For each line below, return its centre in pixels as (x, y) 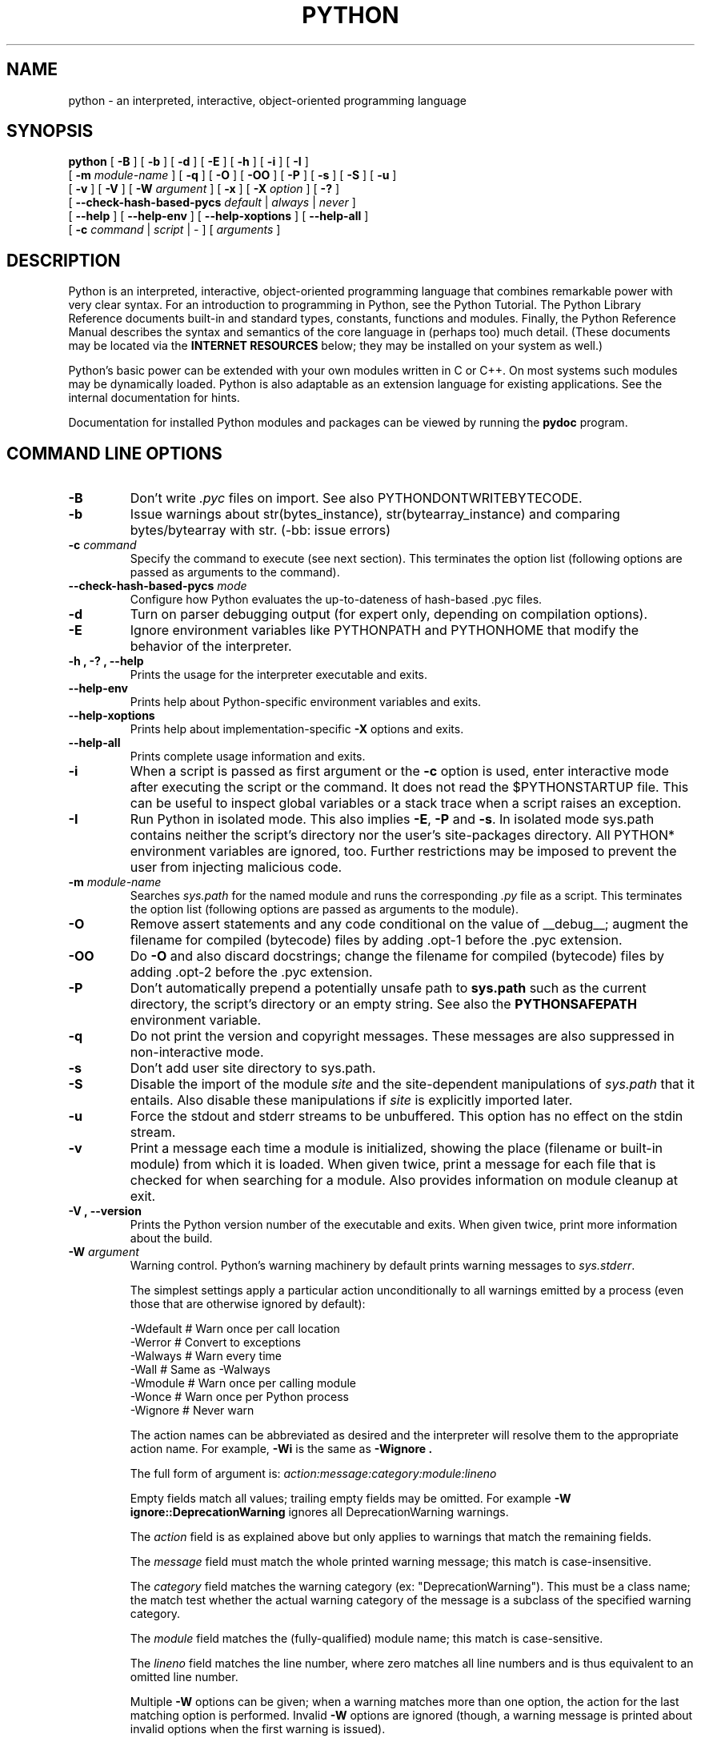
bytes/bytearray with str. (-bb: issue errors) (260, 530)
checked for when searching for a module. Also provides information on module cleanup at (404, 1180)
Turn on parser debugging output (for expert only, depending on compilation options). (389, 614)
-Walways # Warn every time (206, 1356)
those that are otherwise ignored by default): (248, 1304)
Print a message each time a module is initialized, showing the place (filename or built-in (397, 1148)
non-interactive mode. (197, 1052)
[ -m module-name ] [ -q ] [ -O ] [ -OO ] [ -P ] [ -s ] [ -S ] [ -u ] (232, 175)
